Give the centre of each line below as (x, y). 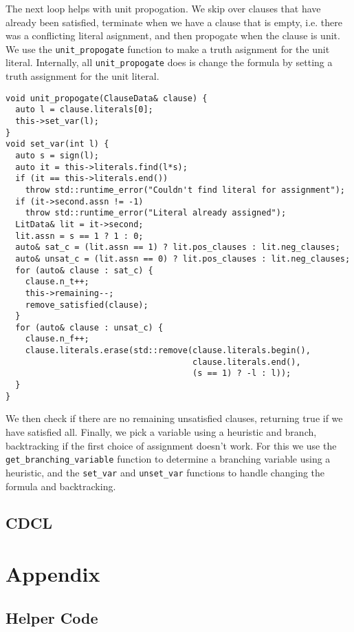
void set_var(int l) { (57, 144)
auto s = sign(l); (57, 155)
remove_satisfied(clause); (87, 305)
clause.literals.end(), (247, 362)
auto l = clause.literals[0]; (84, 110)
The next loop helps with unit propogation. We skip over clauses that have (163, 8)
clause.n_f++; (57, 339)
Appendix (53, 574)
